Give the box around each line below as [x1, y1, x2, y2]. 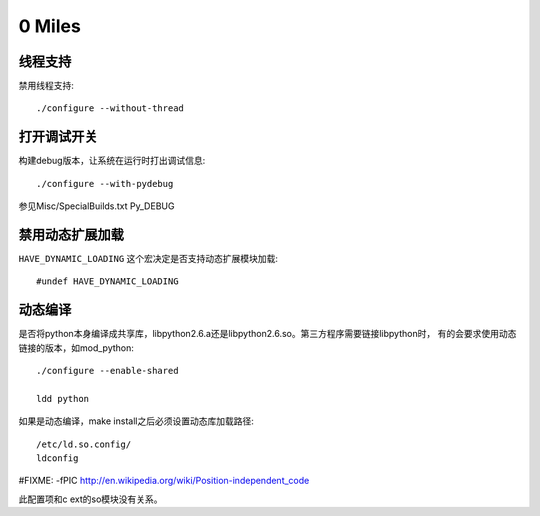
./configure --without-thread [36, 103, 185, 114]
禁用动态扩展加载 [18, 226, 124, 243]
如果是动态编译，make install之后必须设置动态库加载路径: [18, 415, 254, 427]
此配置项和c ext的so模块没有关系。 [18, 493, 164, 505]
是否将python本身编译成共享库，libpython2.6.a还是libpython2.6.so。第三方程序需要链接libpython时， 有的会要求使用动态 [18, 328, 517, 340]
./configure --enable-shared [36, 365, 179, 377]
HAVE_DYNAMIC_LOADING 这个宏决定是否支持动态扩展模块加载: [18, 253, 279, 265]
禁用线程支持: [18, 80, 75, 92]
